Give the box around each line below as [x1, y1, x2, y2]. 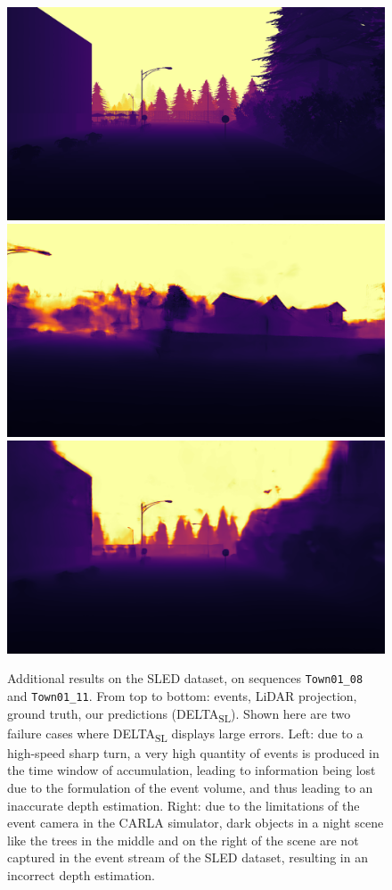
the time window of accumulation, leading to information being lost [7, 761, 376, 779]
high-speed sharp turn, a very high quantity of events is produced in [7, 743, 380, 762]
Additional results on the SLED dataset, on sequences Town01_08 [7, 669, 363, 688]
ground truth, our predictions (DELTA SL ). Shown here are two [7, 704, 351, 725]
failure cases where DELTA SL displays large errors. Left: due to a [7, 723, 363, 745]
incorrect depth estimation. [7, 866, 155, 884]
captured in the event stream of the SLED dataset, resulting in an [7, 848, 368, 867]
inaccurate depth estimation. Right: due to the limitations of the [7, 795, 360, 814]
